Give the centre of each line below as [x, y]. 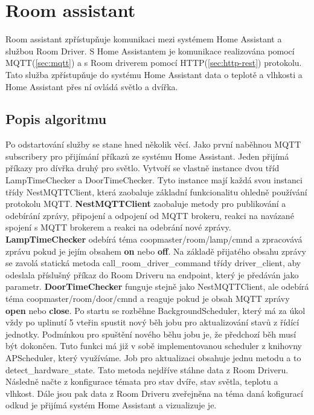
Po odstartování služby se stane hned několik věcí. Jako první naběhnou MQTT [153, 144]
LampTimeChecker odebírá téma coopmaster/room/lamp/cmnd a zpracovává [154, 239]
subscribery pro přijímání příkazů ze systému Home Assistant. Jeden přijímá [147, 156]
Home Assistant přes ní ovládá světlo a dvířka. [92, 86]
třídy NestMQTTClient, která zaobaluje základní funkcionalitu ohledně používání [156, 191]
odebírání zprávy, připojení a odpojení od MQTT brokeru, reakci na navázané [150, 215]
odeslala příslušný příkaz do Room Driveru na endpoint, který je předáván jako [152, 274]
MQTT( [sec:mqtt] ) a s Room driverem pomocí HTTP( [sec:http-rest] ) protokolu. [154, 63]
